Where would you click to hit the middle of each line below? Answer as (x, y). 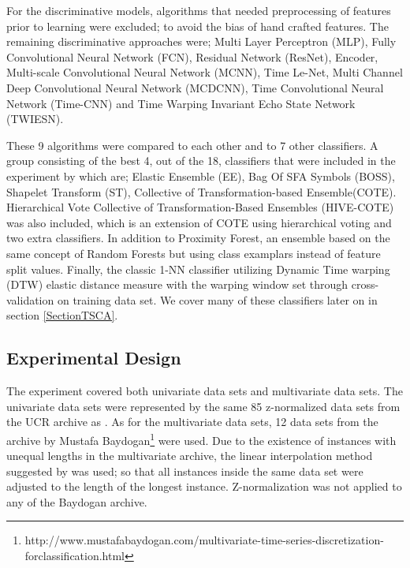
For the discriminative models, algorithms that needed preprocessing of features (199, 10)
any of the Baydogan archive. (77, 501)
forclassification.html (75, 556)
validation (30, 299)
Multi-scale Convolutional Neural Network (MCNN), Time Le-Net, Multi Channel (205, 72)
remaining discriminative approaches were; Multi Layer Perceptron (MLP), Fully (201, 41)
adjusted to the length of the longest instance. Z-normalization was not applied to (204, 486)
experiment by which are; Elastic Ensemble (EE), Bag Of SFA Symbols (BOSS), (201, 176)
